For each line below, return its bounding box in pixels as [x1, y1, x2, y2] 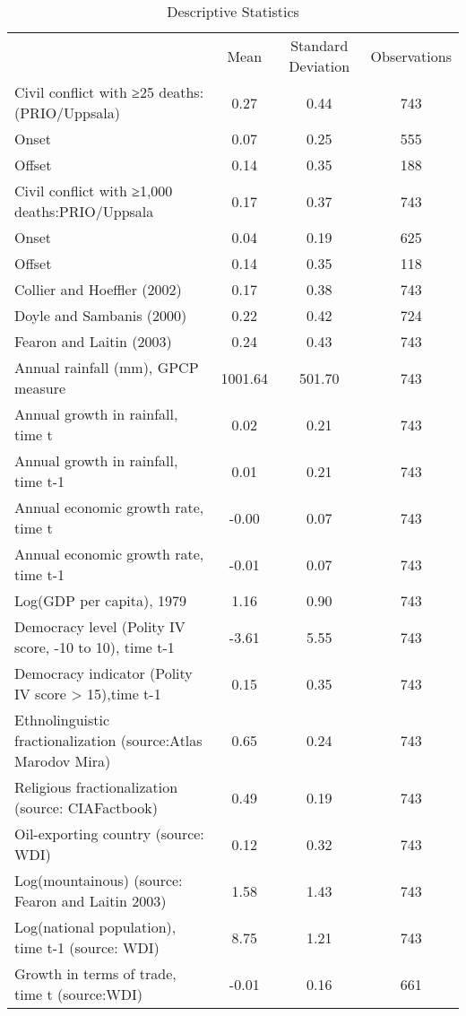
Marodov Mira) [14, 751, 111, 771]
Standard [290, 35, 349, 56]
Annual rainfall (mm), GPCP [14, 357, 199, 378]
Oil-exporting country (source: [14, 823, 204, 844]
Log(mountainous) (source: [14, 870, 183, 890]
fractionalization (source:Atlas [14, 730, 203, 751]
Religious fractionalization [14, 777, 178, 797]
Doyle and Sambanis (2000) [14, 305, 187, 326]
